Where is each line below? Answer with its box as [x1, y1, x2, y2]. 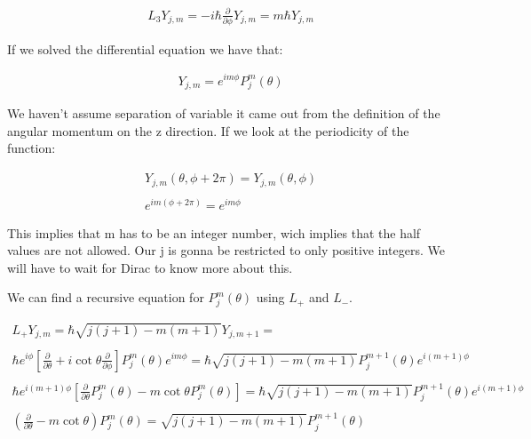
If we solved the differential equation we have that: [7, 39, 283, 58]
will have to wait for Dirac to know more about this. [7, 258, 293, 276]
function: [7, 139, 56, 157]
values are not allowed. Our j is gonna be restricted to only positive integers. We [7, 241, 445, 259]
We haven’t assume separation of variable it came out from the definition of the [7, 104, 440, 123]
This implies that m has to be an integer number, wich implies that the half [7, 223, 421, 242]
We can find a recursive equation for [7, 288, 204, 307]
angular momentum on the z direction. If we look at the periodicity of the [7, 121, 409, 140]
